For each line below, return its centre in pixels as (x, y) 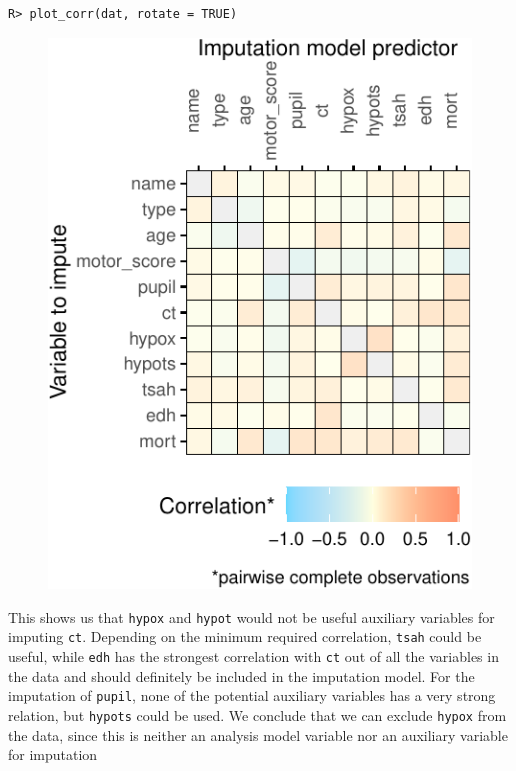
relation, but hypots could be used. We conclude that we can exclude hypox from (257, 714)
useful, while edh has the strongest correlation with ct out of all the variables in (253, 656)
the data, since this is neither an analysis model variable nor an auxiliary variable (258, 734)
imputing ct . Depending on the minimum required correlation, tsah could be (245, 636)
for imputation (53, 754)
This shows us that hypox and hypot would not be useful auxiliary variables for (251, 616)
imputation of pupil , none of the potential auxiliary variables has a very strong (252, 695)
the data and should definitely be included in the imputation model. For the (241, 675)
